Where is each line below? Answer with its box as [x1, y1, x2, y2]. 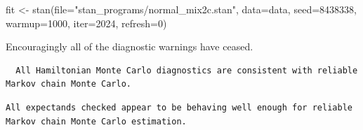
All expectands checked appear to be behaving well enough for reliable [6, 102, 352, 113]
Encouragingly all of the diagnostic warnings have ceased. [6, 39, 253, 54]
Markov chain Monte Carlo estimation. [6, 116, 187, 127]
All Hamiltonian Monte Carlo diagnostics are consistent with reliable [15, 65, 358, 75]
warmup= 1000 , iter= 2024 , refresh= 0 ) [6, 15, 167, 30]
